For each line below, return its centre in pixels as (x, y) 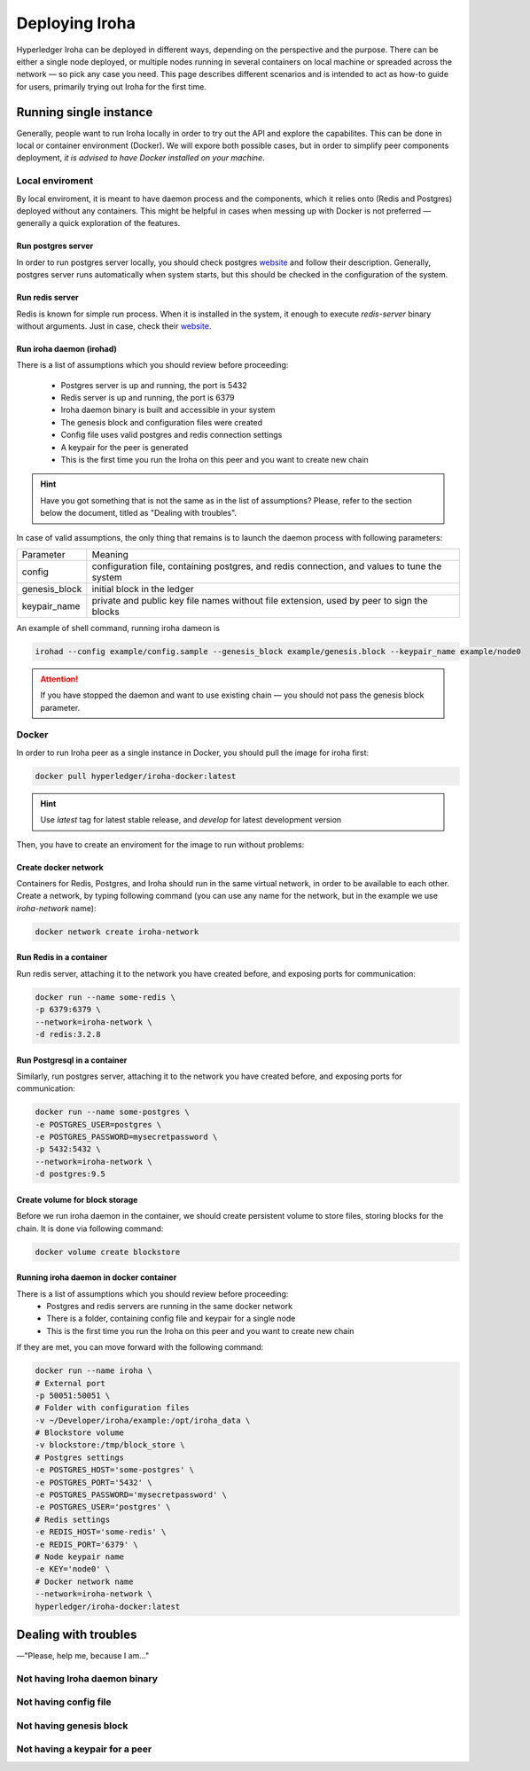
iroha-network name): (56, 908)
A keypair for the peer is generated (125, 447)
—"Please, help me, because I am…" (83, 1656)
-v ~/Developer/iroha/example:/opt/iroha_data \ (143, 1420)
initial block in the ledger (143, 589)
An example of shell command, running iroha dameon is (118, 628)
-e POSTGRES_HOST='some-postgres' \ (115, 1470)
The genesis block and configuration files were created (162, 422)
